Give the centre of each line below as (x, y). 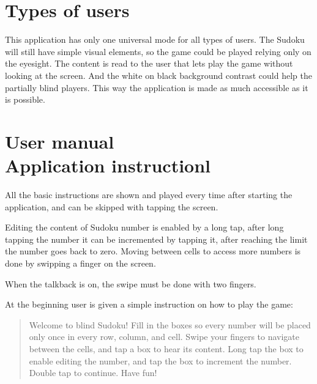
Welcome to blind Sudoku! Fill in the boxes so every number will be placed (170, 324)
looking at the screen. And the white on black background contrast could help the (158, 75)
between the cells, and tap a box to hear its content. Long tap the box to (166, 348)
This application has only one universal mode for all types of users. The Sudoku (155, 39)
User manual (60, 141)
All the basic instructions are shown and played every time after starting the (149, 194)
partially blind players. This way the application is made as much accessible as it (157, 87)
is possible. (25, 99)
